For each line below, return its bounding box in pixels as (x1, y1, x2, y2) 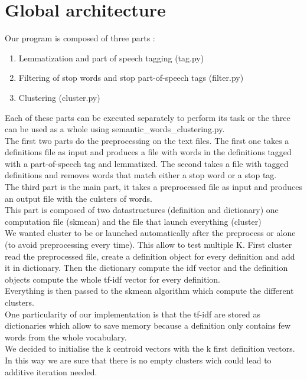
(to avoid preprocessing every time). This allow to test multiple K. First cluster (5, 238, 292, 251)
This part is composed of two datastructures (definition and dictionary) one (5, 204, 279, 216)
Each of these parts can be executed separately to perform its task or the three (5, 111, 290, 123)
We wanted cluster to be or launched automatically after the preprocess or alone (5, 227, 296, 239)
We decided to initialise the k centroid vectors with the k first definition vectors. (5, 342, 295, 355)
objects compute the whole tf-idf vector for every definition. (5, 273, 220, 285)
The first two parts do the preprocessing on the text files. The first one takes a (5, 134, 289, 146)
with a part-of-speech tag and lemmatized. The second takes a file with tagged (5, 157, 289, 169)
